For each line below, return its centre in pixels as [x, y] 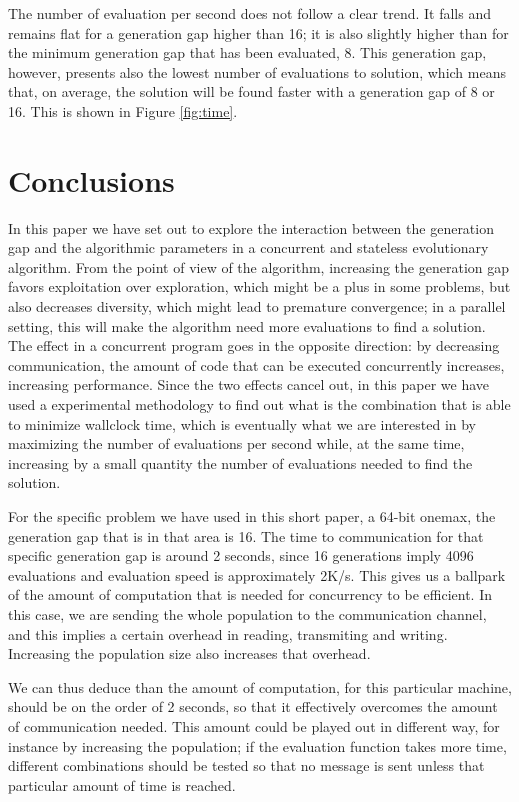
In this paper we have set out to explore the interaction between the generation [251, 227]
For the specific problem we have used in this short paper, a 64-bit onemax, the [252, 516]
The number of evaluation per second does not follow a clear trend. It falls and [249, 13]
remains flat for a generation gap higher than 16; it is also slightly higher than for [258, 32]
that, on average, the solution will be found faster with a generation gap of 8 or [251, 91]
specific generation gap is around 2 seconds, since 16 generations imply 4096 [241, 555]
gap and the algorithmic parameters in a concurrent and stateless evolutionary [248, 247]
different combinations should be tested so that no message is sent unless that [246, 765]
